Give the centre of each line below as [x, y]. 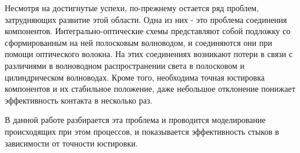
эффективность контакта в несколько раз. [79, 100]
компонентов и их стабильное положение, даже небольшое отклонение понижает [150, 89]
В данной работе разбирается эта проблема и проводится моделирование [135, 120]
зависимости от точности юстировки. [71, 143]
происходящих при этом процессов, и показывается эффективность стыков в [142, 131]
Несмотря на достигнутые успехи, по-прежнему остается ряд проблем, [132, 8]
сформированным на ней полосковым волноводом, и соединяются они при [139, 42]
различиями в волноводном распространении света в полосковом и [125, 65]
